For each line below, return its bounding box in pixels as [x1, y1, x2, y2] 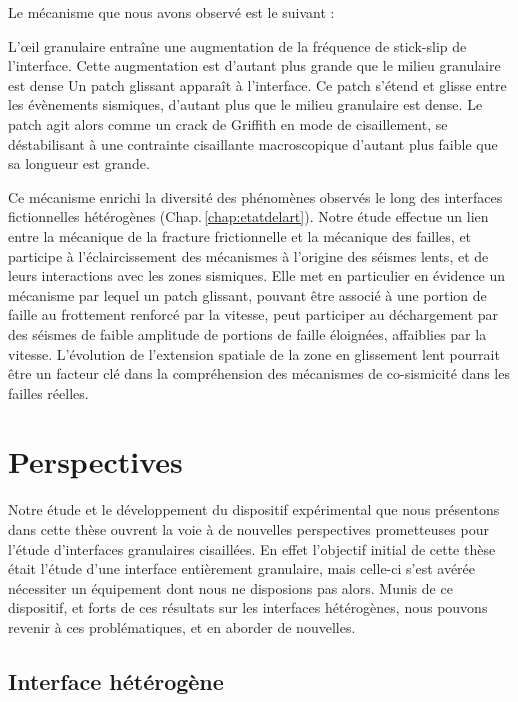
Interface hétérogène [8, 665, 224, 696]
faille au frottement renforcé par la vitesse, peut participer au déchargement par [8, 304, 499, 325]
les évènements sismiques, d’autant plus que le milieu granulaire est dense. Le [8, 94, 483, 115]
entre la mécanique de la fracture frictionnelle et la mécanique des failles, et [8, 225, 472, 246]
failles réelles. [8, 382, 89, 403]
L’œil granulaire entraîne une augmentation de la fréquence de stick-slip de [8, 35, 467, 56]
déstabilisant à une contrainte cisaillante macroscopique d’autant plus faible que [8, 133, 498, 154]
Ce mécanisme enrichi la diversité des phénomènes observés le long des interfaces [8, 186, 503, 207]
